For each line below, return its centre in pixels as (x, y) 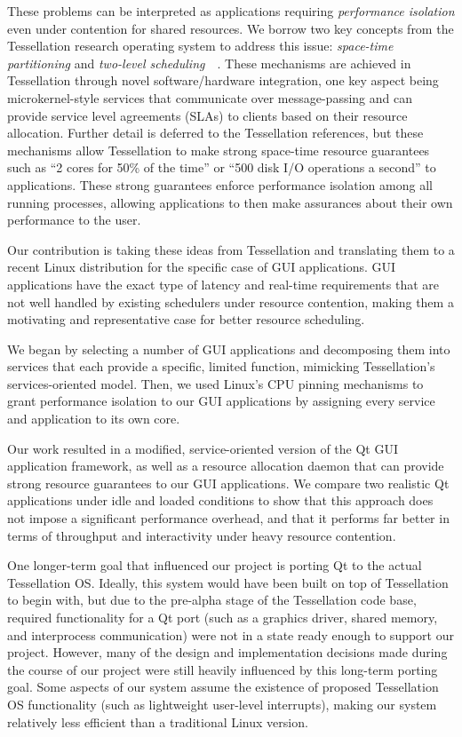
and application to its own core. (94, 419)
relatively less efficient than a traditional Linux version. (158, 721)
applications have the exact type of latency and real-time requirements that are (223, 284)
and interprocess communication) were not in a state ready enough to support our (231, 634)
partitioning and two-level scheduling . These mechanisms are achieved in (209, 63)
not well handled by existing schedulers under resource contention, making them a (231, 301)
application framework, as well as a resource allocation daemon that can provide (226, 466)
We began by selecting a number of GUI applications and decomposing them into (229, 349)
